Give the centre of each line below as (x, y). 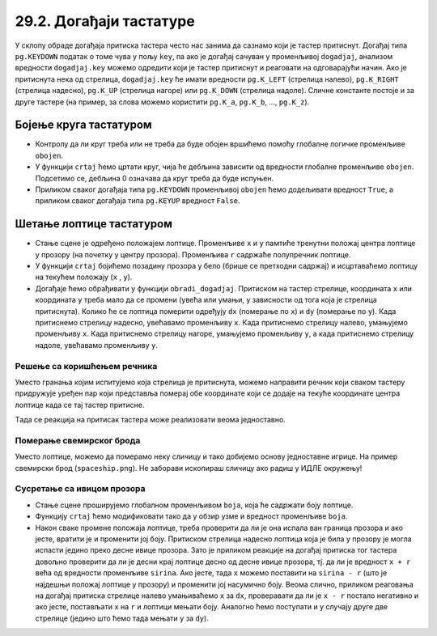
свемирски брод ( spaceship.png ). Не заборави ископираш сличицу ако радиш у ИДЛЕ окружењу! (189, 468)
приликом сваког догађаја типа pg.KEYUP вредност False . (138, 201)
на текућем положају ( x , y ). (84, 277)
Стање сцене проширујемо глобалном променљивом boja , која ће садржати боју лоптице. (194, 505)
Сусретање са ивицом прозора (80, 489)
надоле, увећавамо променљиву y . (96, 345)
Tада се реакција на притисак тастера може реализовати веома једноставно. (151, 420)
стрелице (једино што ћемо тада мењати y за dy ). (122, 618)
